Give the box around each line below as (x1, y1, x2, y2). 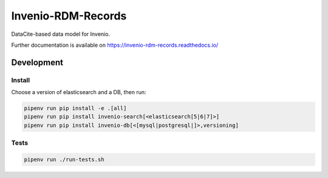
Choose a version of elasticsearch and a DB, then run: (11, 89, 146, 96)
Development (11, 57, 64, 67)
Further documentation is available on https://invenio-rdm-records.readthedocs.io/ (11, 41, 219, 49)
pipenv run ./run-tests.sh (24, 156, 104, 163)
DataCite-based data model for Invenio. (11, 30, 111, 38)
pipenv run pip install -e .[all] (24, 105, 127, 112)
